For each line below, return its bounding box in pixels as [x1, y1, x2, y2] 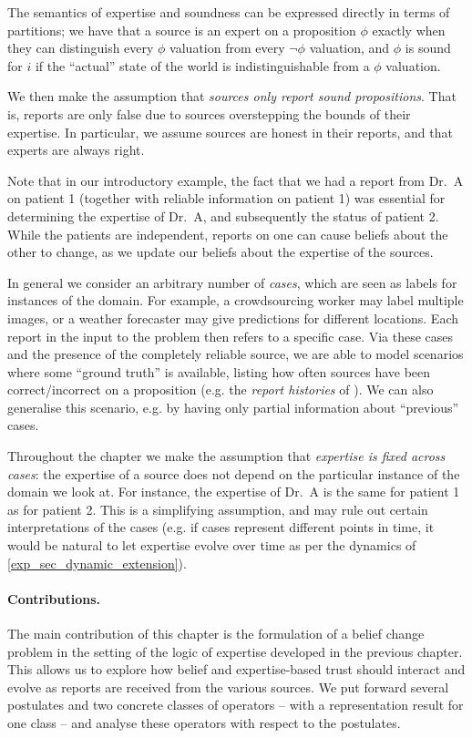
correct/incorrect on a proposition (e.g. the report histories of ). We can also [7, 380, 434, 399]
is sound [405, 38, 451, 57]
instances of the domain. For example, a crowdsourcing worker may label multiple [7, 291, 464, 310]
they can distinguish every [7, 38, 154, 57]
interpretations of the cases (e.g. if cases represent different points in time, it [7, 518, 435, 537]
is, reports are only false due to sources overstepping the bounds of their [7, 104, 411, 123]
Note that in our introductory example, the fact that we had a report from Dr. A [7, 170, 464, 190]
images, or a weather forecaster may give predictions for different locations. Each [7, 308, 459, 327]
